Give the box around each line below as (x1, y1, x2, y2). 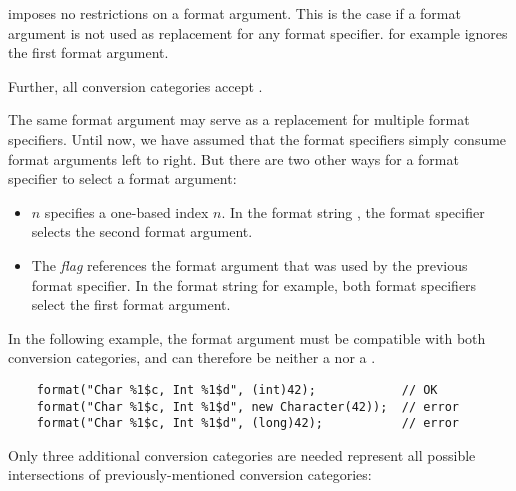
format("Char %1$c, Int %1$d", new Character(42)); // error (36, 399, 460, 414)
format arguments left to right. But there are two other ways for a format (8, 148, 459, 169)
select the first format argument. (31, 294, 231, 315)
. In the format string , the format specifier (221, 201, 485, 222)
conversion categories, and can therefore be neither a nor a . (8, 347, 376, 368)
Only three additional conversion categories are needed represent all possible (8, 444, 476, 465)
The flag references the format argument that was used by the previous (31, 254, 468, 275)
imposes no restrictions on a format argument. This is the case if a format (8, 3, 461, 23)
